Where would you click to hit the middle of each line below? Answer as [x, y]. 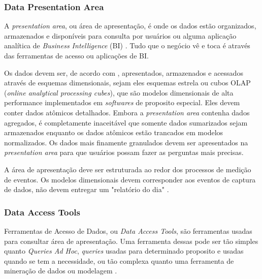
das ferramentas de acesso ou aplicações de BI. [76, 55]
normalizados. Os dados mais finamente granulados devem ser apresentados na [126, 142]
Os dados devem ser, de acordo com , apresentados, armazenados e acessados [124, 72]
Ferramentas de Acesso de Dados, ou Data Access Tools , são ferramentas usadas [128, 230]
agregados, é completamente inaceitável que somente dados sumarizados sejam [126, 122]
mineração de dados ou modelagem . [61, 271]
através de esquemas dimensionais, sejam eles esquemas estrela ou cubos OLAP [127, 83]
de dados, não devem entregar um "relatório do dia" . [87, 189]
